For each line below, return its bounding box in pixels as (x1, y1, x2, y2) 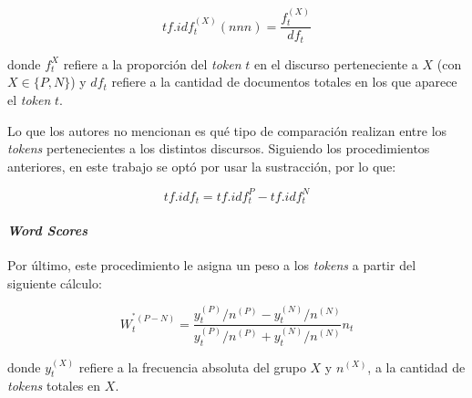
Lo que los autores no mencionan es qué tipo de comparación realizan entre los (7, 120, 447, 140)
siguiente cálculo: (7, 273, 102, 292)
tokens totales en (7, 376, 101, 395)
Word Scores (7, 220, 88, 239)
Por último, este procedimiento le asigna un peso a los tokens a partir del (7, 256, 416, 275)
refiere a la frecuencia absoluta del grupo (78, 357, 306, 376)
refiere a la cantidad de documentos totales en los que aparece (111, 72, 457, 91)
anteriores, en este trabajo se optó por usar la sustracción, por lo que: (7, 156, 396, 175)
